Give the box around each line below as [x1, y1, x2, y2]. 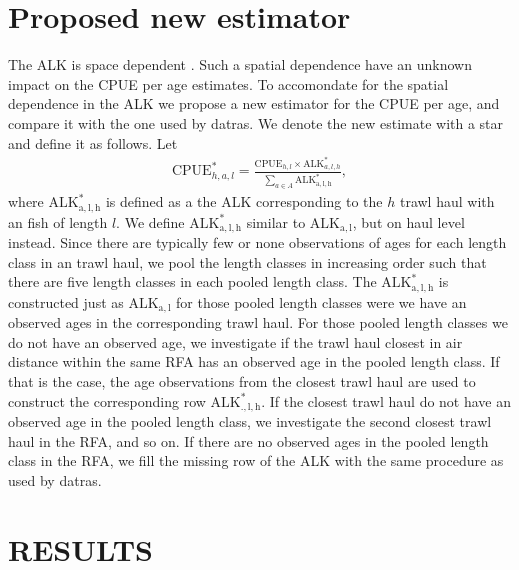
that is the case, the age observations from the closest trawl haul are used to [8, 371, 476, 392]
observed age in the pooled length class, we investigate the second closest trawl [8, 411, 492, 432]
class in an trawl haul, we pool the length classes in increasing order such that [8, 251, 487, 272]
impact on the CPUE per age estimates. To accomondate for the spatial [8, 73, 449, 94]
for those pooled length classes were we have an [176, 291, 467, 312]
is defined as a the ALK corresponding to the [105, 191, 383, 212]
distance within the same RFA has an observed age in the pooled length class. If [8, 351, 500, 372]
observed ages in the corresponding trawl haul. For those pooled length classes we [8, 312, 508, 333]
